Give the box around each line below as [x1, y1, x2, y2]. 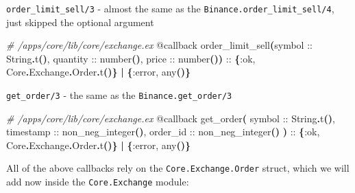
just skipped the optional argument [6, 14, 154, 29]
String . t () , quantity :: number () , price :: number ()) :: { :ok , [6, 51, 256, 65]
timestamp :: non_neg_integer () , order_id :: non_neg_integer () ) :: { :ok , [6, 124, 320, 139]
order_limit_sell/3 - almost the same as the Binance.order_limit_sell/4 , [6, 1, 334, 15]
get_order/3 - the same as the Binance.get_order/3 [6, 88, 232, 102]
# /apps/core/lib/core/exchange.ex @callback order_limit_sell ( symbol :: [6, 38, 313, 52]
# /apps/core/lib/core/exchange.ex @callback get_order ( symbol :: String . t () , [6, 111, 335, 125]
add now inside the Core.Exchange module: [6, 174, 189, 189]
